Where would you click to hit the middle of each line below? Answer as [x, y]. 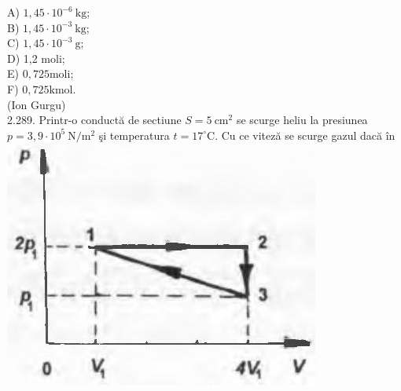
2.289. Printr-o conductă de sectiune [94, 120]
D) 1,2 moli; [36, 58]
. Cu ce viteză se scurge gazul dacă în [305, 135]
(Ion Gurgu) [37, 104]
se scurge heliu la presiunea [302, 120]
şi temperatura [134, 135]
